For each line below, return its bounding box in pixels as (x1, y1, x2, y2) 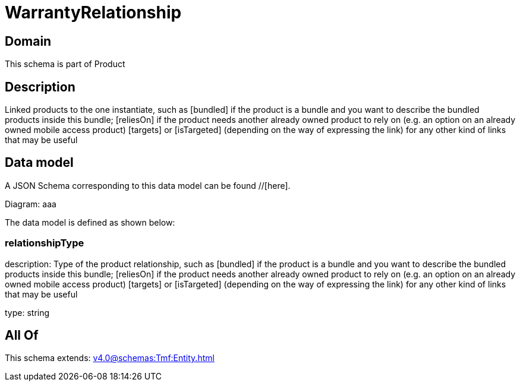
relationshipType (5, 237, 84, 249)
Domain (5, 33, 52, 49)
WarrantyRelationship (5, 2, 182, 23)
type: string (5, 307, 50, 318)
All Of (5, 328, 39, 343)
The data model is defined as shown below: (5, 217, 175, 227)
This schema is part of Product (5, 59, 125, 69)
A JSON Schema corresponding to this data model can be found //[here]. (5, 180, 291, 191)
